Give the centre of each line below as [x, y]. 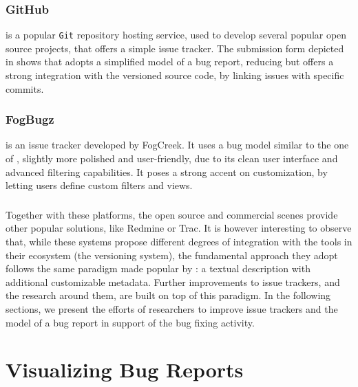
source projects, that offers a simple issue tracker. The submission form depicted [175, 48]
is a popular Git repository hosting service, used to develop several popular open [176, 35]
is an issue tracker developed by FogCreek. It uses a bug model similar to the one [177, 145]
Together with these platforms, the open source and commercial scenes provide [172, 214]
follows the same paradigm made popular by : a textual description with [158, 268]
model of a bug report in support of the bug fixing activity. [130, 322]
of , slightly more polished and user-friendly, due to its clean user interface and [172, 158]
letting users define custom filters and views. [99, 185]
